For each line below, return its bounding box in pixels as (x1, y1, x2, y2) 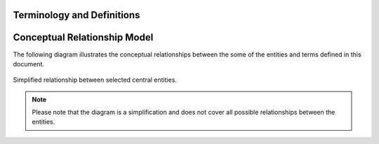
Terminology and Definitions (13, 9, 140, 21)
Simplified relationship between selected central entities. (13, 75, 177, 84)
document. (13, 59, 45, 68)
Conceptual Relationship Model (13, 31, 154, 43)
